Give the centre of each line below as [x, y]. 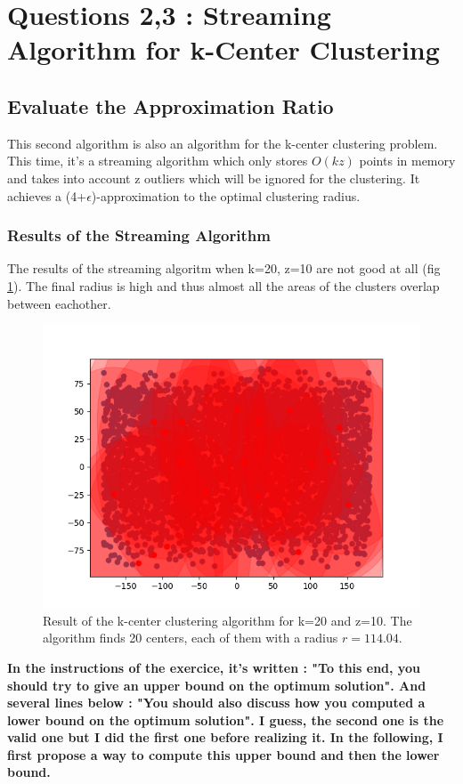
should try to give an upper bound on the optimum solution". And [217, 685]
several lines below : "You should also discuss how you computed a [216, 703]
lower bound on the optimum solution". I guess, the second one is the [226, 719]
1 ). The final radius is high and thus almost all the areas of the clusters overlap [223, 285]
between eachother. [59, 303]
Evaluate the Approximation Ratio [171, 105]
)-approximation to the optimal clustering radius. [226, 195]
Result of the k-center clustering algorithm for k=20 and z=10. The [227, 620]
